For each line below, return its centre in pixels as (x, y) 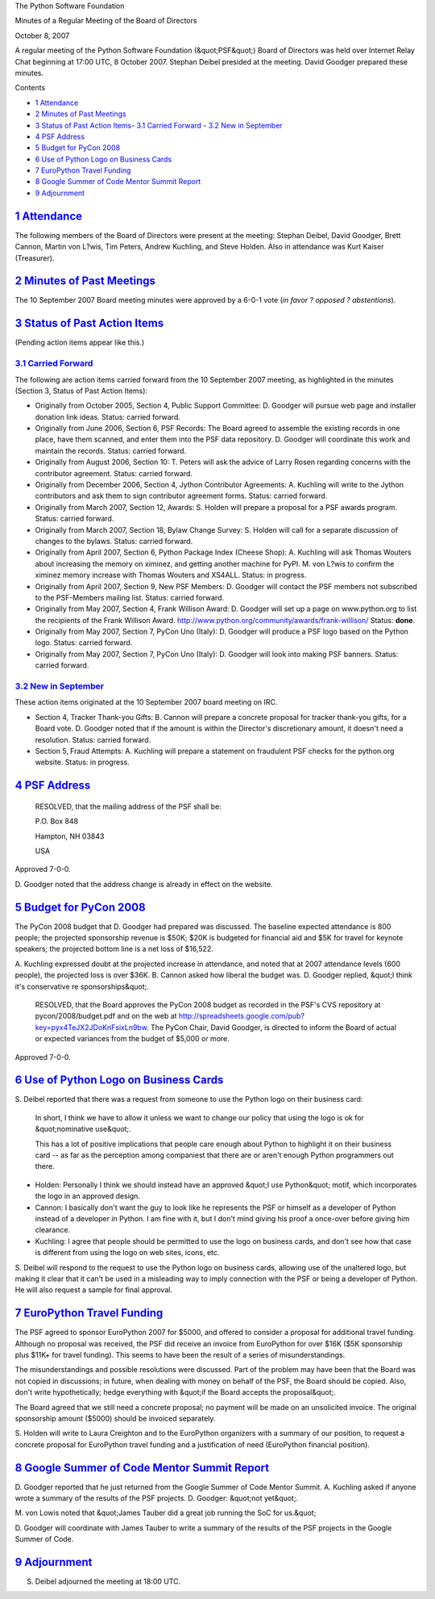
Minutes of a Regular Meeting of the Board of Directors (106, 21)
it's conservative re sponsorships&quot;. (82, 986)
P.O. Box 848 (57, 821)
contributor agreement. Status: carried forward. (114, 473)
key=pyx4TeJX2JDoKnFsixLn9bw (91, 1027)
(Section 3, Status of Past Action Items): (81, 391)
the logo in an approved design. (88, 1196)
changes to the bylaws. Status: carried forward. (114, 541)
